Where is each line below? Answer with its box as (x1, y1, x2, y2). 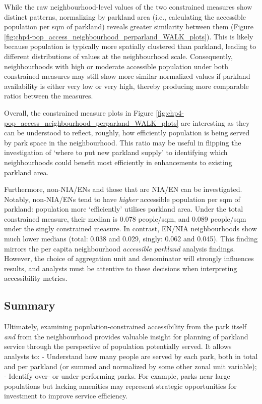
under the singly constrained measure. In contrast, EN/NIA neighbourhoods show (4, 223, 257, 234)
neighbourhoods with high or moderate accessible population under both (4, 61, 228, 71)
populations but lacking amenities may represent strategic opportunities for (4, 380, 237, 391)
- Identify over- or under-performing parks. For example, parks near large (4, 371, 230, 381)
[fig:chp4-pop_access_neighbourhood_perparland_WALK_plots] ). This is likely (4, 31, 253, 41)
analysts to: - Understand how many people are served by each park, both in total (4, 351, 258, 362)
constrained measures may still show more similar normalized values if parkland (4, 71, 250, 81)
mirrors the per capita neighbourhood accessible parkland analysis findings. (4, 243, 235, 254)
